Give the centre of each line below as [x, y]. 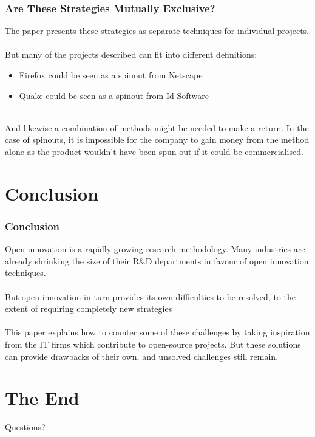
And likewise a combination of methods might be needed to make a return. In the [157, 127]
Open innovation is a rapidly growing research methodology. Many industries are [155, 249]
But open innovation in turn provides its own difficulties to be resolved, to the [150, 296]
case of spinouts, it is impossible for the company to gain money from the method [157, 139]
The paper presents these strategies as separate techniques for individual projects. [157, 31]
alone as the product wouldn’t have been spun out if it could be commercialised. [154, 151]
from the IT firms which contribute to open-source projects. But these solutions [153, 344]
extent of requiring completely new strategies [89, 308]
